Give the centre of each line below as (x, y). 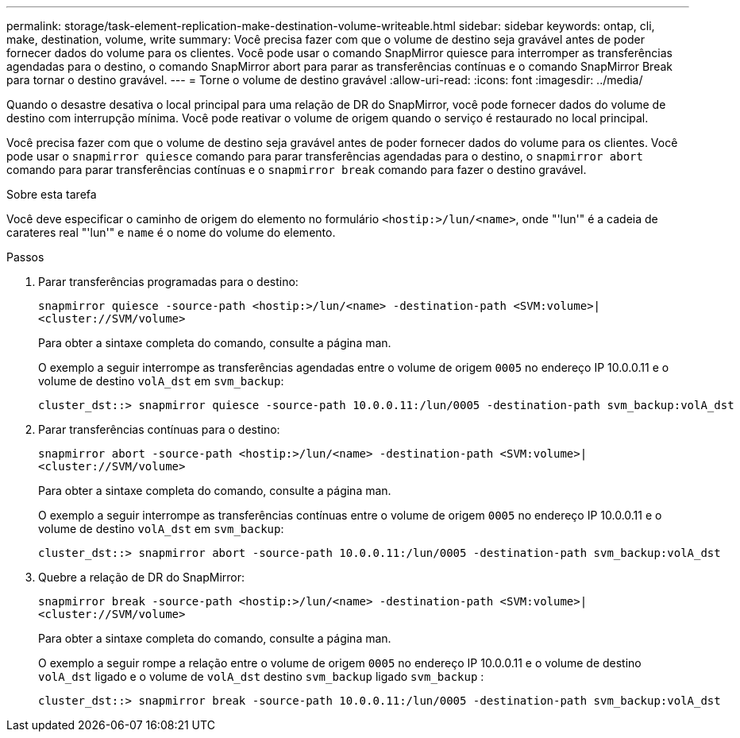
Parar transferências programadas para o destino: (168, 282)
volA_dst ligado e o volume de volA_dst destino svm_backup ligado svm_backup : (261, 676)
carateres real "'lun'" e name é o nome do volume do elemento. (171, 232)
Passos (25, 257)
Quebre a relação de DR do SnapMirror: (142, 577)
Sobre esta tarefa (52, 194)
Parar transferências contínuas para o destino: (159, 429)
